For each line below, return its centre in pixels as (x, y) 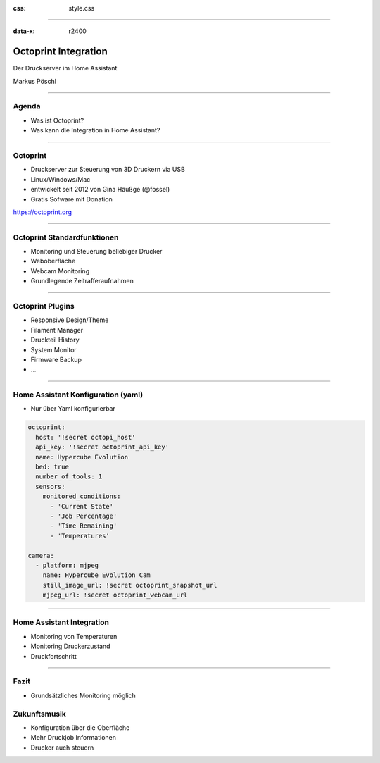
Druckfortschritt (54, 656)
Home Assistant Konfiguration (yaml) (78, 395)
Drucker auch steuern (62, 748)
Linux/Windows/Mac (61, 179)
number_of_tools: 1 (69, 477)
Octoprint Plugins (44, 306)
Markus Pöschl (34, 81)
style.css (82, 8)
